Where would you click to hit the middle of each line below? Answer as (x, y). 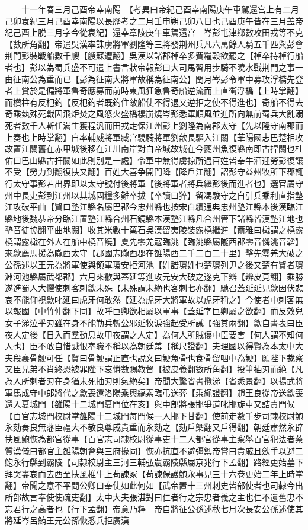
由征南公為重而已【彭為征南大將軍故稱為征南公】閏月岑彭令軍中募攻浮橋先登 (154, 79)
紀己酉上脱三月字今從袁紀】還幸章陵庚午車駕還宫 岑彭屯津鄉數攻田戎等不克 (154, 32)
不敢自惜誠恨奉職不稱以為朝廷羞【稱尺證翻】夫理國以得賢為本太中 (166, 346)
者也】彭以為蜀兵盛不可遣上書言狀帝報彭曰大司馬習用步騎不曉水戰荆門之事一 (154, 67)
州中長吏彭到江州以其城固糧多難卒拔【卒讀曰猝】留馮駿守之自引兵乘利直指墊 (154, 195)
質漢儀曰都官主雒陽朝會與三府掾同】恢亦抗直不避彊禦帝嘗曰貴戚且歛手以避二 (154, 450)
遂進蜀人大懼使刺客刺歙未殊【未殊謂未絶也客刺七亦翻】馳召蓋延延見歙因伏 (150, 288)
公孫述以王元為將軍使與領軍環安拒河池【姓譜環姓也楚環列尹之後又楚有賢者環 (154, 265)
